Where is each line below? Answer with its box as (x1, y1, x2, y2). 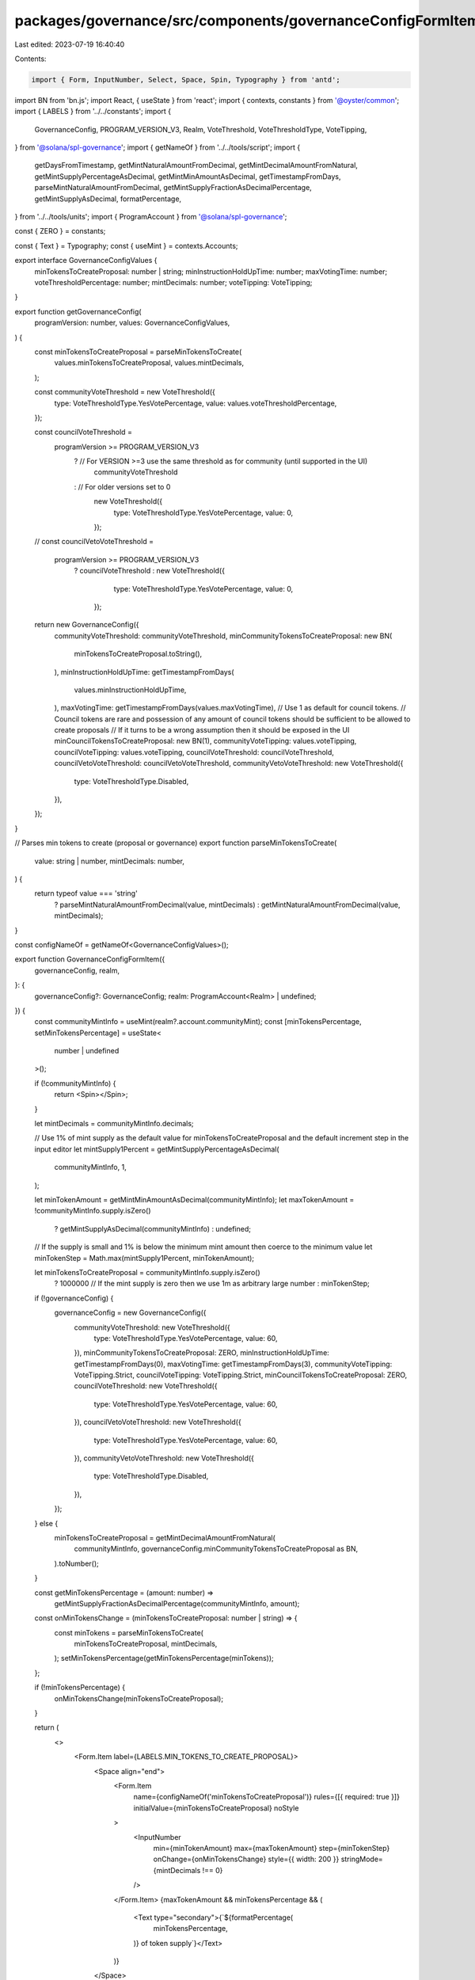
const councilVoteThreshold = (34, 428, 132, 437)
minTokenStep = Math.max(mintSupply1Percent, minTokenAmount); (34, 1253, 255, 1262)
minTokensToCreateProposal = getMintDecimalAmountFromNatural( (54, 1533, 276, 1542)
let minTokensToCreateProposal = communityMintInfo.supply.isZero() (34, 1267, 260, 1277)
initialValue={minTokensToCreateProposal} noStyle (133, 1803, 299, 1813)
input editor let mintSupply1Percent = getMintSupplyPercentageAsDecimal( (34, 1144, 280, 1154)
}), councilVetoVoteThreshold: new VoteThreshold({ (74, 1418, 241, 1427)
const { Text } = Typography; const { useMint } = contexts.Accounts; (14, 241, 238, 250)
